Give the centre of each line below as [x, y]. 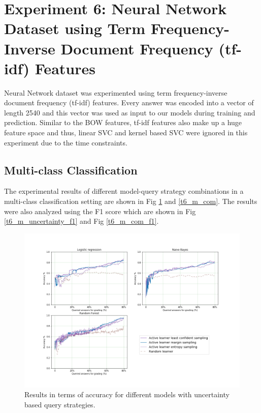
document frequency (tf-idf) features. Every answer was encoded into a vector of [129, 102]
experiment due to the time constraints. [66, 142]
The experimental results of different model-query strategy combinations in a [124, 191]
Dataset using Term [75, 28]
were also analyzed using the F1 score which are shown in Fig [100, 211]
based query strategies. [60, 404]
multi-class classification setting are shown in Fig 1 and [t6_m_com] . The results [131, 201]
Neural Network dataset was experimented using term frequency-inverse [116, 92]
